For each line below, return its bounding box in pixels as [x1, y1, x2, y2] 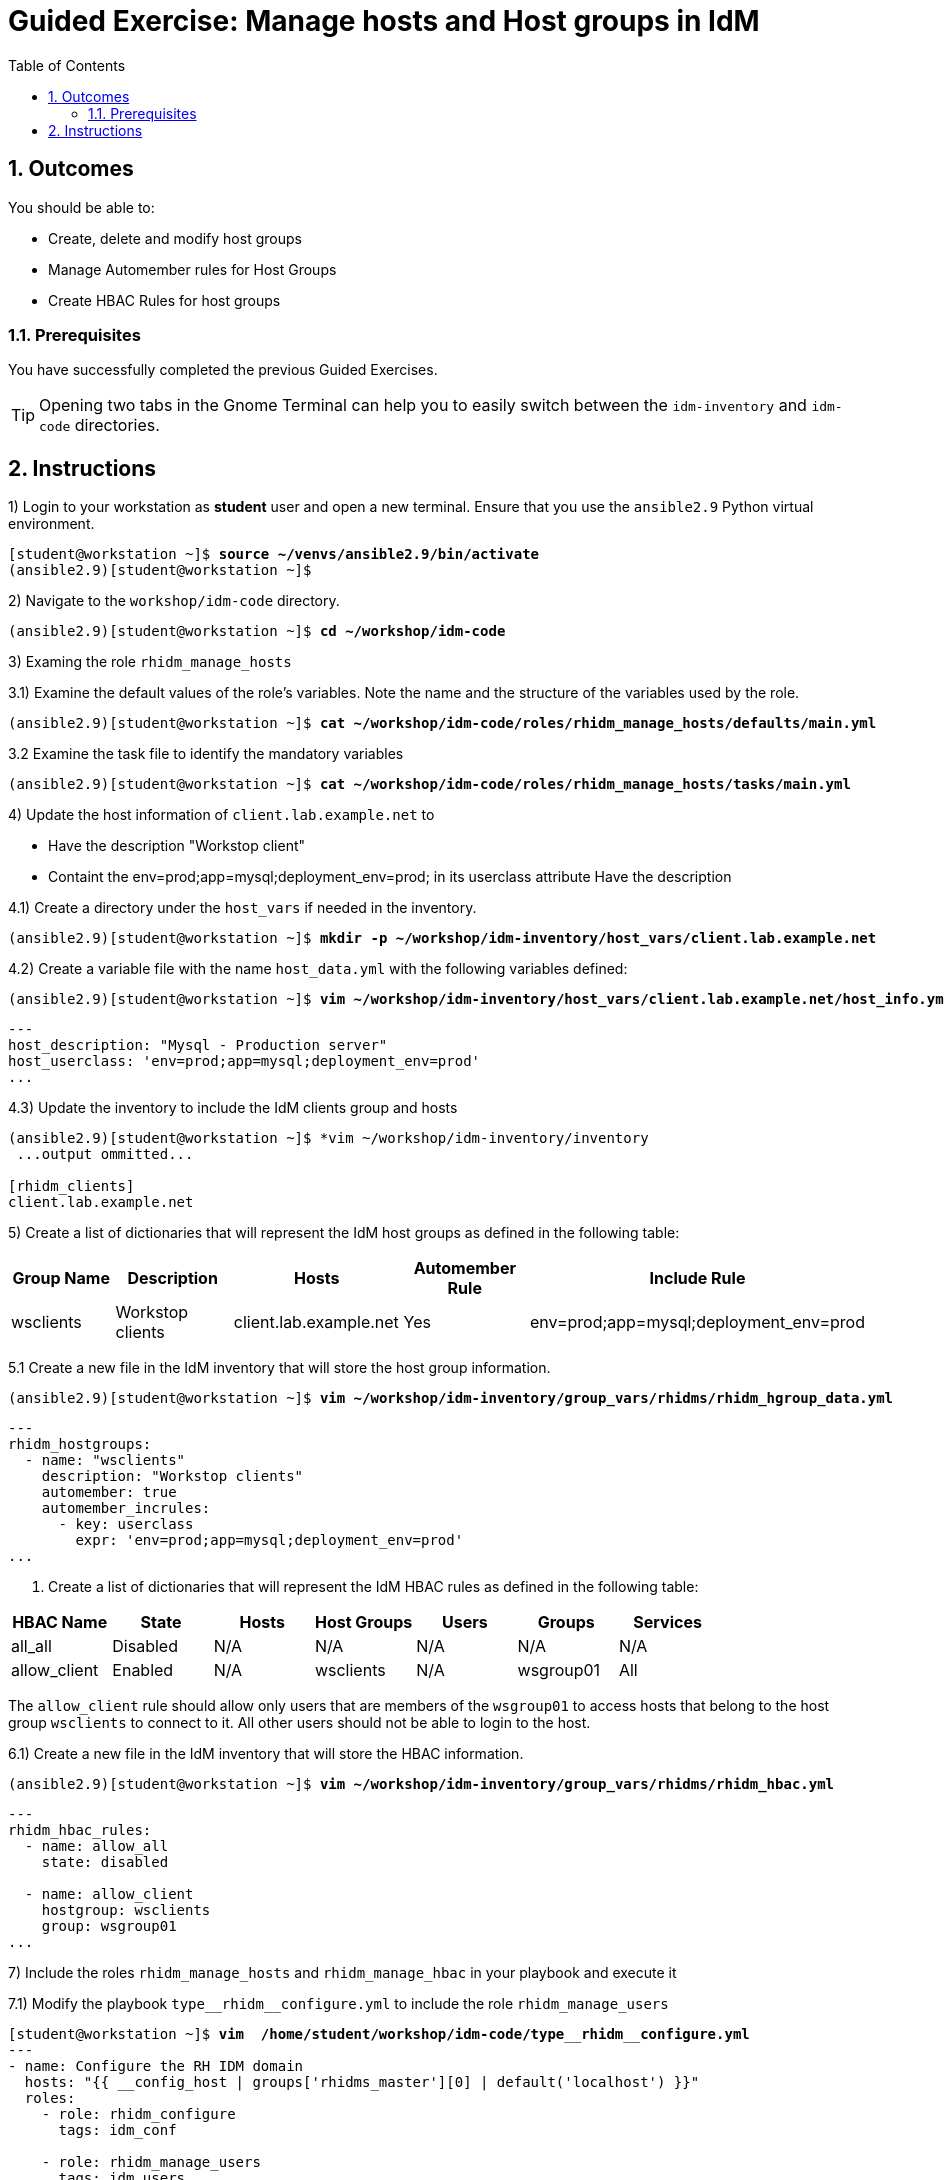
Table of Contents [8, 56, 126, 74]
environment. [8, 515, 95, 533]
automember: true [41, 1484, 177, 1501]
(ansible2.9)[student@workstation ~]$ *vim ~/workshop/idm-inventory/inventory [8, 1130, 649, 1147]
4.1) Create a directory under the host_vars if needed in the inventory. [8, 899, 477, 917]
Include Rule [649, 1268, 746, 1289]
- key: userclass [58, 1516, 194, 1533]
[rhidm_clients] [8, 1178, 135, 1195]
